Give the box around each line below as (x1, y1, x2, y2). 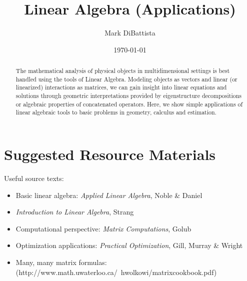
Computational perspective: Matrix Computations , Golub (15, 223, 191, 233)
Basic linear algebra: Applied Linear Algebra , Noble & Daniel (15, 189, 202, 200)
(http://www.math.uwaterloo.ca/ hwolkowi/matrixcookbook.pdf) (15, 266, 217, 277)
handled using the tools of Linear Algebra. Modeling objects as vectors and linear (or (15, 74, 237, 83)
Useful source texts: (4, 172, 64, 183)
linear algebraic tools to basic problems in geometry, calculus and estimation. (15, 108, 216, 116)
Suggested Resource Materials (4, 144, 216, 164)
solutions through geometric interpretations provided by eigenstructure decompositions (15, 91, 241, 100)
